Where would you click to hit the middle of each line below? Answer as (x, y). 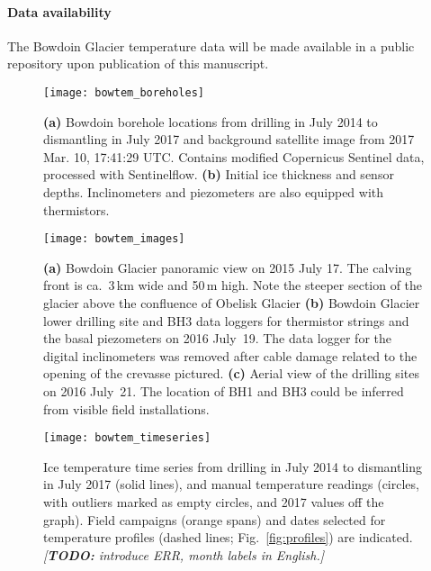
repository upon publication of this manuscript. (138, 63)
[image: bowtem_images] (114, 239)
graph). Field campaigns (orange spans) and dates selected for (215, 519)
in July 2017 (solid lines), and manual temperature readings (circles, (231, 484)
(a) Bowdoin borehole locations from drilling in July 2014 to (211, 121)
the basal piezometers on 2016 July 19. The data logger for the (218, 338)
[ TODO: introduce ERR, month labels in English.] (184, 554)
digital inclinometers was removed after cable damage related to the (230, 355)
